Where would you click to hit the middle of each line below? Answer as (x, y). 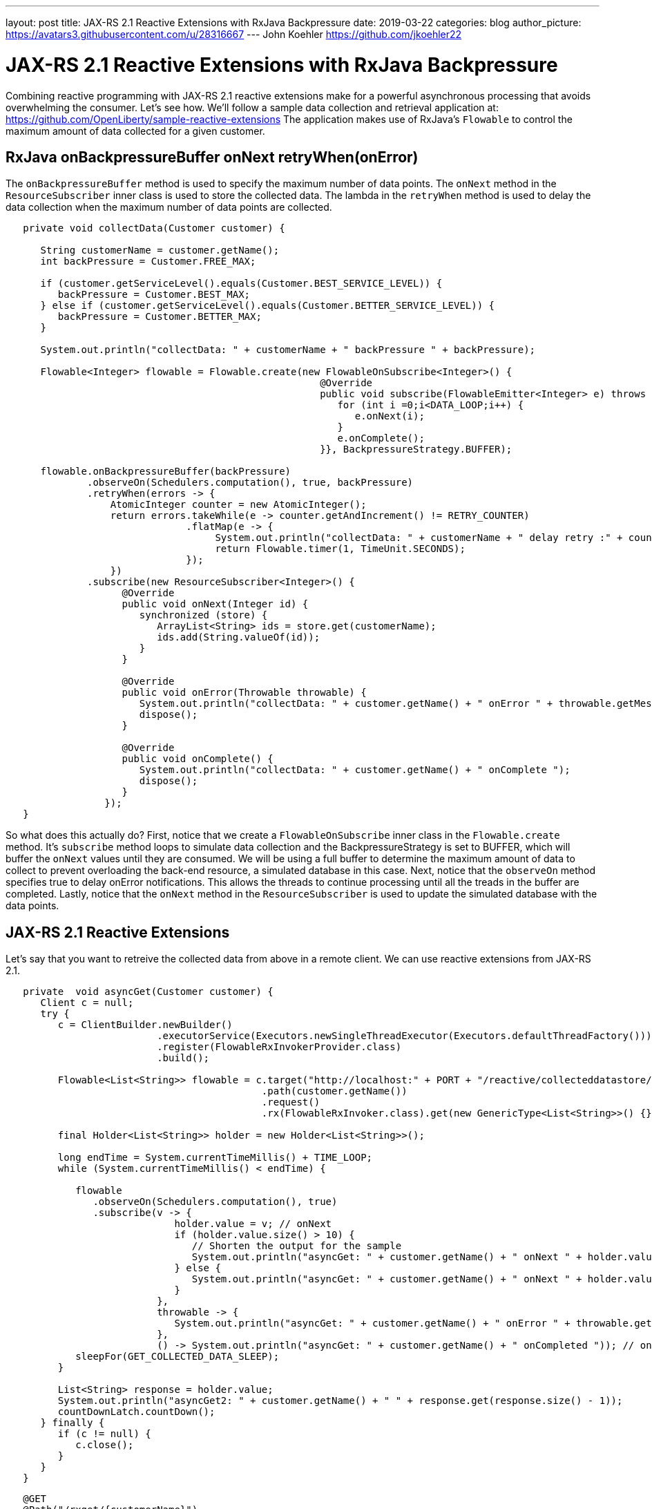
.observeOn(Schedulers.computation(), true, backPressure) (250, 483)
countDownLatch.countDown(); (136, 1412)
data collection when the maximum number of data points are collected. (169, 207)
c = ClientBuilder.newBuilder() (145, 1025)
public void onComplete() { (198, 759)
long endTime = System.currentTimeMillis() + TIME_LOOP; (215, 1158)
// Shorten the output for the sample (297, 1246)
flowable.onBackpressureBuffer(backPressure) (166, 472)
